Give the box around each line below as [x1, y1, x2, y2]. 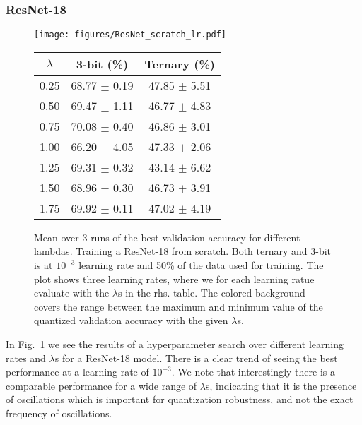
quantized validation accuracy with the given [34, 313, 228, 328]
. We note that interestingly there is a [171, 364, 335, 379]
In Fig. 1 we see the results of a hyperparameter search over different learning [6, 337, 344, 352]
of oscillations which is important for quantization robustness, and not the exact [6, 392, 354, 407]
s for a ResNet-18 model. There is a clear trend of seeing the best [54, 350, 338, 365]
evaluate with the [34, 285, 110, 300]
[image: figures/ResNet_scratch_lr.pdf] [34, 30, 227, 40]
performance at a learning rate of [6, 364, 149, 379]
